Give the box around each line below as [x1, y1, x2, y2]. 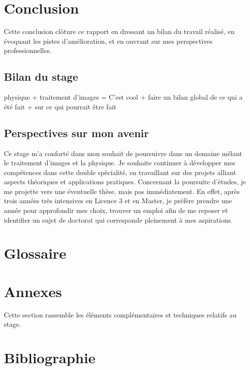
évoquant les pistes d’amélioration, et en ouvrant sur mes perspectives [4, 35, 213, 46]
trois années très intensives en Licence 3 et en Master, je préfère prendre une [4, 195, 232, 206]
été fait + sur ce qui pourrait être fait [4, 101, 117, 111]
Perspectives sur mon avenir [4, 125, 149, 140]
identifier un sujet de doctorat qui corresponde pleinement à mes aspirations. [4, 214, 233, 225]
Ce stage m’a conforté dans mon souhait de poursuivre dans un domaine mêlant [4, 148, 242, 158]
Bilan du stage [4, 69, 78, 84]
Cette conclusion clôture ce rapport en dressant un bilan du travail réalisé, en [4, 26, 235, 36]
